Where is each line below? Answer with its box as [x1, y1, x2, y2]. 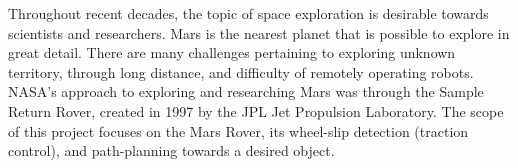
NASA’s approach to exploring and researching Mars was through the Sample [8, 81, 484, 102]
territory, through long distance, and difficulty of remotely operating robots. [8, 61, 474, 82]
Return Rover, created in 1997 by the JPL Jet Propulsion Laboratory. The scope [8, 100, 504, 121]
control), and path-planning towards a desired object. [8, 140, 335, 161]
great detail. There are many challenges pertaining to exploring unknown [8, 42, 456, 63]
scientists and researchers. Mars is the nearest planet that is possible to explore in [8, 22, 510, 43]
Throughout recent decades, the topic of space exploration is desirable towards [8, 3, 489, 23]
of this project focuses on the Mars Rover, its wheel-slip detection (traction [8, 120, 469, 141]
